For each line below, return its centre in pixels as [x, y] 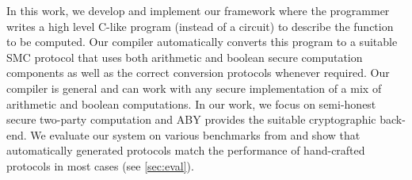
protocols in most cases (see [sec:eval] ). [100, 165]
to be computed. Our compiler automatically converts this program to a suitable [202, 42]
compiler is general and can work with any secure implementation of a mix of [194, 88]
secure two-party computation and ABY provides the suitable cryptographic [191, 119]
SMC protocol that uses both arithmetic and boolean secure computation [185, 57]
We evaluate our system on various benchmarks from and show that [195, 134]
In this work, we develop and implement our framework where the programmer [198, 10]
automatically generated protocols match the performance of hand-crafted [186, 150]
